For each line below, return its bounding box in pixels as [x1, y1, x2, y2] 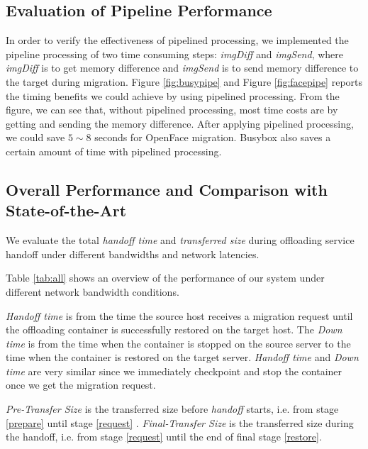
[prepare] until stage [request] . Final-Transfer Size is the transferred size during [6, 415, 354, 430]
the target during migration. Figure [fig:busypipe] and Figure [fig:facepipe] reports [6, 74, 363, 89]
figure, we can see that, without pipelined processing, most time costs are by [6, 102, 338, 117]
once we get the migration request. [6, 377, 156, 392]
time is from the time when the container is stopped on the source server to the [6, 336, 351, 350]
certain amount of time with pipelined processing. [6, 143, 222, 158]
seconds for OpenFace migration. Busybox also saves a [94, 130, 331, 145]
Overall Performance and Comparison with [6, 178, 328, 200]
